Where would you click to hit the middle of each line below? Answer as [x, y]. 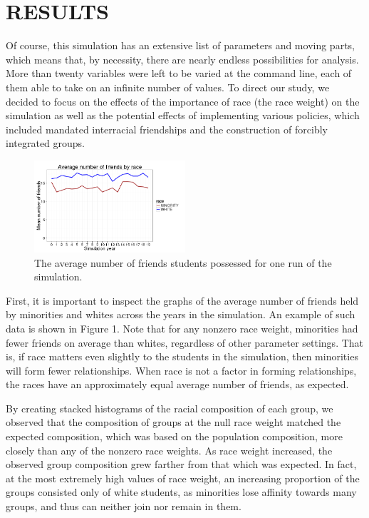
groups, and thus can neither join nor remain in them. [124, 506]
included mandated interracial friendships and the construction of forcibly [167, 129]
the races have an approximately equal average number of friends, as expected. [177, 384]
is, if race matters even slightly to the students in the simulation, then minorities [182, 356]
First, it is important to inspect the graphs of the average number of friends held [182, 300]
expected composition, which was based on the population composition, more [174, 436]
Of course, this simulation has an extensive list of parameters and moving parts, [180, 45]
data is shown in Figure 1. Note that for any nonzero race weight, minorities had [182, 328]
